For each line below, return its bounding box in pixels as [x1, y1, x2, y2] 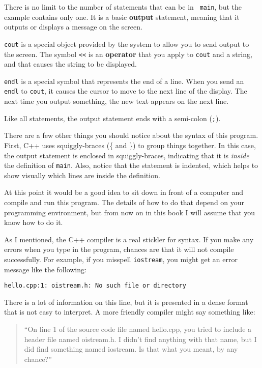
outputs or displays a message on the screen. [4, 21, 142, 32]
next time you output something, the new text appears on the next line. [4, 96, 229, 106]
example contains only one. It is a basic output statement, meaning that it [4, 11, 240, 22]
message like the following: [4, 264, 86, 274]
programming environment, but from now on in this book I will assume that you [4, 207, 255, 217]
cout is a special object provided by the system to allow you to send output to [4, 38, 249, 49]
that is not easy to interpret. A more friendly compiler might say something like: [4, 306, 255, 317]
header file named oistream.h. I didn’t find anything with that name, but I [24, 333, 257, 344]
